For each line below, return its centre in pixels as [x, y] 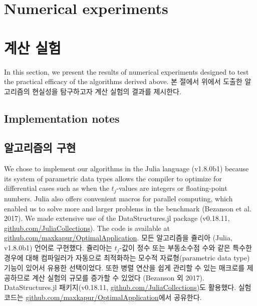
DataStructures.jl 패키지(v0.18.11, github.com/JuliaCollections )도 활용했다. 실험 [128, 287]
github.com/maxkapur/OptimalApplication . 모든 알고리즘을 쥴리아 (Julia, [118, 238]
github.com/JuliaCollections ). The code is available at [87, 228]
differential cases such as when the [57, 188]
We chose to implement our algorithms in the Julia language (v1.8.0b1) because [126, 169]
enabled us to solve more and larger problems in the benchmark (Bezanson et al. [128, 208]
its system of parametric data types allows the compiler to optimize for [113, 178]
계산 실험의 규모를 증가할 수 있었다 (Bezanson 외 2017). [118, 277]
